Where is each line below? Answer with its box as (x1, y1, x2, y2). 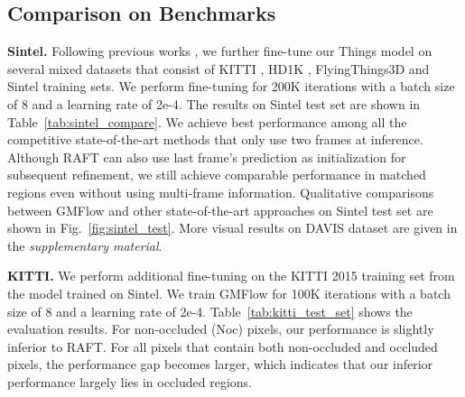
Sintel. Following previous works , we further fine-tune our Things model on (7, 42, 432, 60)
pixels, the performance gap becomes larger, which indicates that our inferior (7, 355, 433, 374)
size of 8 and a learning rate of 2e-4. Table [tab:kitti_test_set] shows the (7, 301, 413, 320)
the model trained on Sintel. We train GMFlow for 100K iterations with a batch (7, 283, 451, 302)
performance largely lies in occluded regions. (7, 372, 252, 391)
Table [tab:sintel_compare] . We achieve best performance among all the (7, 112, 407, 131)
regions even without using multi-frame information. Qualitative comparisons (7, 182, 434, 201)
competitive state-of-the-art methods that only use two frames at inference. (7, 130, 423, 149)
